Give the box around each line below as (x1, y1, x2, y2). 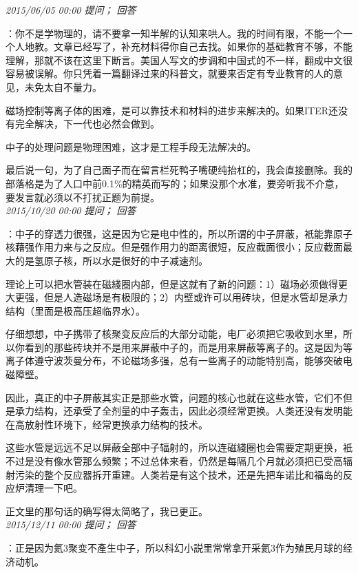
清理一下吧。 (24, 481, 83, 495)
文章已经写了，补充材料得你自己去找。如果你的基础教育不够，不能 (53, 39, 352, 54)
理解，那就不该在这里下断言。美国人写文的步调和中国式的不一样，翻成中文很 (6, 52, 352, 67)
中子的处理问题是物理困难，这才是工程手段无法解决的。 (6, 139, 256, 154)
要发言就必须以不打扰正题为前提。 (6, 189, 160, 204)
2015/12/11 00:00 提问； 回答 (6, 517, 136, 532)
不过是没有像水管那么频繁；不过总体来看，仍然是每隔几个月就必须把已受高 (6, 454, 343, 468)
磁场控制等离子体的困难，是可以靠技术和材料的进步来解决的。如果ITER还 (6, 103, 338, 117)
